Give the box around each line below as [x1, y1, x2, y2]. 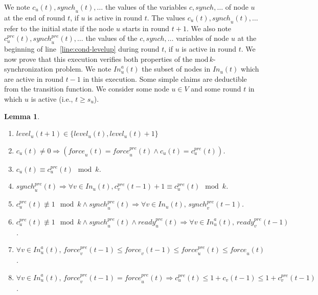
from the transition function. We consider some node [4, 83, 169, 94]
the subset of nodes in [142, 63, 211, 74]
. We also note [186, 22, 232, 33]
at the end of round [4, 12, 65, 22]
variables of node [176, 33, 229, 43]
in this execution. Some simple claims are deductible [83, 73, 247, 84]
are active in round [4, 73, 63, 84]
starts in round [122, 22, 170, 33]
